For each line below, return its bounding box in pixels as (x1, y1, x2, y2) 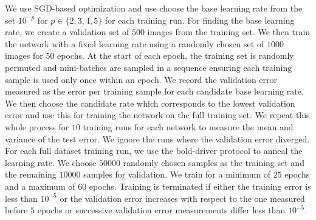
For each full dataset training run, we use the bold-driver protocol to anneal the (5, 144, 303, 157)
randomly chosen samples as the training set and (123, 156, 304, 168)
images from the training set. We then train (147, 25, 311, 38)
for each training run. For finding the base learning (105, 13, 295, 26)
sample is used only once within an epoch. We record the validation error (5, 73, 278, 85)
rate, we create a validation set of (5, 25, 129, 38)
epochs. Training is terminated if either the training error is (89, 179, 311, 192)
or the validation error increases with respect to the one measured (60, 192, 305, 204)
